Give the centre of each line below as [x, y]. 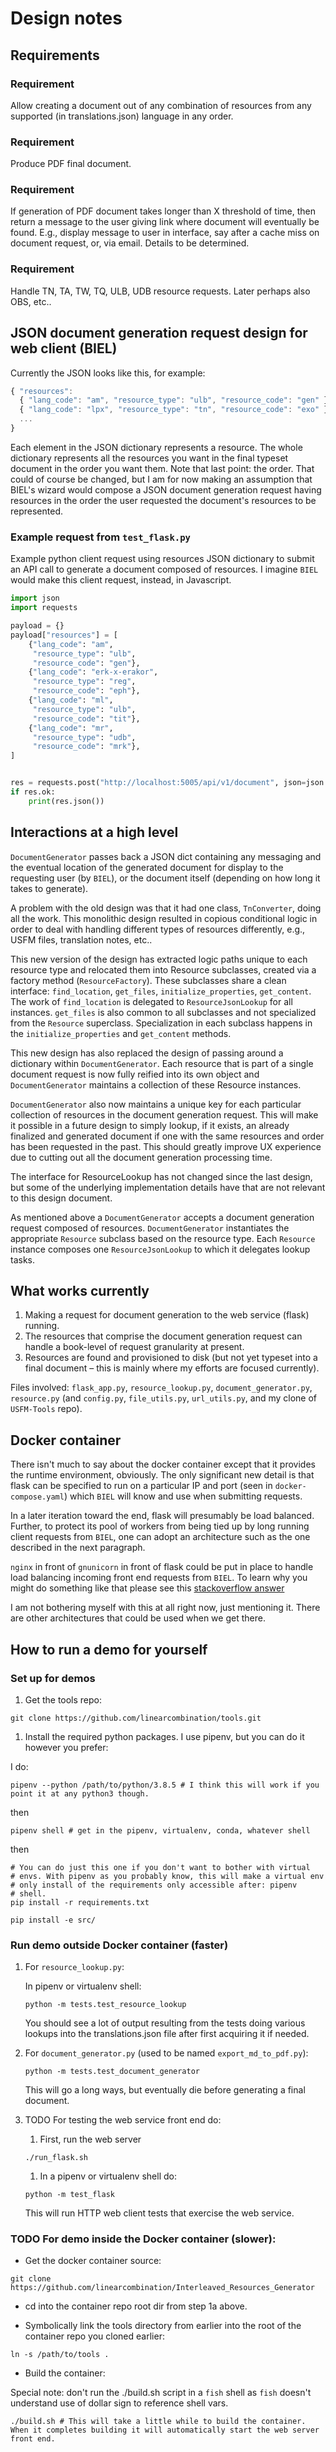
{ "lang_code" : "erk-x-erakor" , [93, 672]
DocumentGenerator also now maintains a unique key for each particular [156, 1104]
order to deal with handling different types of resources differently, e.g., [158, 929]
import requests [44, 608]
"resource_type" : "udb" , [84, 737]
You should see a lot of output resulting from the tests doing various [165, 2023]
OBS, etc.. [31, 301]
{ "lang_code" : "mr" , [71, 728]
